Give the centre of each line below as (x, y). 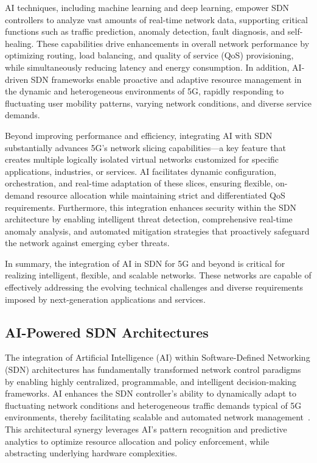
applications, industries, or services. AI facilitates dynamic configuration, (141, 171)
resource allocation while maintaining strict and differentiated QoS (161, 195)
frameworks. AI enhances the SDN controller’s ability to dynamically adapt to (151, 393)
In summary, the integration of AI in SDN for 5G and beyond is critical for (145, 263)
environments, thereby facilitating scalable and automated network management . (158, 417)
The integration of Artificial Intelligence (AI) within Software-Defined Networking (158, 357)
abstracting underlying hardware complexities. (91, 453)
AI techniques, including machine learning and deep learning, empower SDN (147, 7)
